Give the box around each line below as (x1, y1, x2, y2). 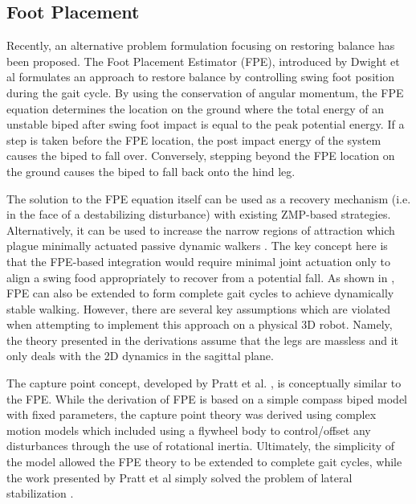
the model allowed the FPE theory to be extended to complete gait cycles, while (6, 453, 402, 470)
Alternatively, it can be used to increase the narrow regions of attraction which (6, 221, 395, 238)
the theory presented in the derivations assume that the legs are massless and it (6, 331, 399, 348)
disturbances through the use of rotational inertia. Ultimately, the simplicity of (6, 437, 395, 454)
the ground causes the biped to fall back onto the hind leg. (6, 162, 296, 179)
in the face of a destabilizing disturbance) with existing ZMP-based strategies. (6, 206, 391, 223)
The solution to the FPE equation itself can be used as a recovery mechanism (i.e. (6, 190, 411, 207)
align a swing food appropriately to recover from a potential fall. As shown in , (6, 268, 395, 285)
